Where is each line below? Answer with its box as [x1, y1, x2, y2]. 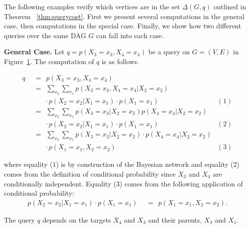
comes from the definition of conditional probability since [4, 168, 176, 179]
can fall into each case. [96, 30, 164, 40]
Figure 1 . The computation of [4, 56, 94, 66]
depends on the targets [42, 214, 111, 225]
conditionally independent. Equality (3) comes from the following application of [4, 178, 243, 188]
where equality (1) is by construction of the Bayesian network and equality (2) [4, 159, 240, 169]
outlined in [213, 1, 246, 11]
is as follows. [101, 56, 139, 66]
